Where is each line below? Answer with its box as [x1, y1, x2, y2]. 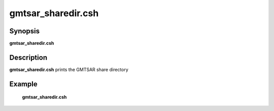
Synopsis [9, 27, 40, 35]
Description [9, 53, 48, 62]
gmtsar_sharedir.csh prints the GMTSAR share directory [9, 66, 129, 73]
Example [9, 80, 38, 88]
